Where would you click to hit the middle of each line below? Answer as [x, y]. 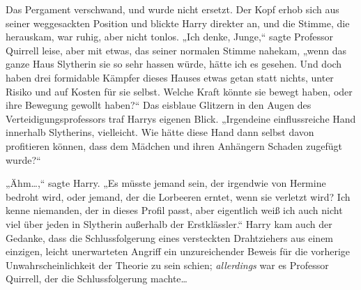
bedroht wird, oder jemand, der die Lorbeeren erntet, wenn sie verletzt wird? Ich [178, 196]
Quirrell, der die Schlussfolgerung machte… [97, 278]
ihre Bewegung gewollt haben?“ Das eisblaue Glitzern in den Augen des [159, 105]
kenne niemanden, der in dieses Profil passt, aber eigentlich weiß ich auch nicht [174, 210]
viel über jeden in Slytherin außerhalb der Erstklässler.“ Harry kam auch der [169, 223]
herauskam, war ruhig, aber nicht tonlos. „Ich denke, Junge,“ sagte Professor [170, 37]
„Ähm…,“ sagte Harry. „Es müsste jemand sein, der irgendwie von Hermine [166, 183]
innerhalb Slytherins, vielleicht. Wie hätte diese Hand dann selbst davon [160, 132]
